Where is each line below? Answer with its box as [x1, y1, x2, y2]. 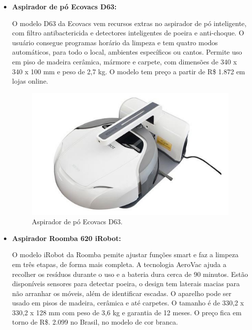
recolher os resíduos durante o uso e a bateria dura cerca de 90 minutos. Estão [12, 269, 248, 279]
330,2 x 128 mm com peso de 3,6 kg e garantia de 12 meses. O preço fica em [12, 307, 242, 317]
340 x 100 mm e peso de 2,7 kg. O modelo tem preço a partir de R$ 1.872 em [12, 66, 245, 76]
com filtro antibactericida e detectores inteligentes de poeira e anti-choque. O [12, 28, 244, 38]
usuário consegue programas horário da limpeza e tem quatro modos [12, 37, 218, 47]
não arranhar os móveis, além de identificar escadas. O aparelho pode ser [12, 288, 232, 298]
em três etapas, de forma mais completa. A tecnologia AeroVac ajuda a [12, 259, 226, 269]
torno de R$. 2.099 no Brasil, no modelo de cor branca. [12, 317, 178, 327]
